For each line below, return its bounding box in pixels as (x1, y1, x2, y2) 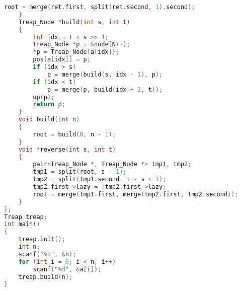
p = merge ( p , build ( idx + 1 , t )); (47, 86, 163, 93)
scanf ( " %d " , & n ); (18, 250, 76, 258)
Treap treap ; (4, 213, 47, 221)
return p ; (33, 101, 65, 108)
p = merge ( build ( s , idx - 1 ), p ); (47, 70, 163, 78)
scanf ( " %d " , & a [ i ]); (33, 265, 102, 273)
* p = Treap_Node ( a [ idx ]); (33, 48, 120, 56)
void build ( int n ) (18, 116, 80, 123)
